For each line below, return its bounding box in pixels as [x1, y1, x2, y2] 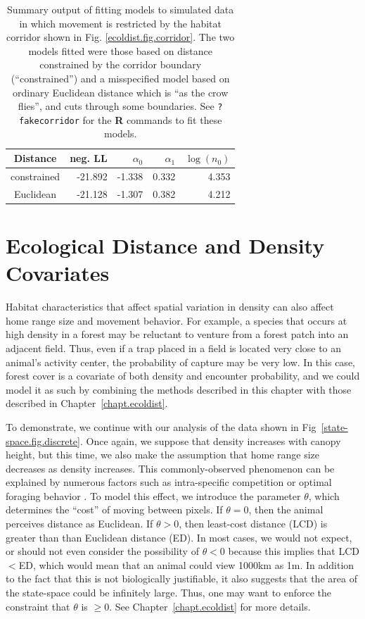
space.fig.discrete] [6, 433, 80, 448]
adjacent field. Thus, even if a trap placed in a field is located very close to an [6, 340, 342, 355]
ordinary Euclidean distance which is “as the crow [13, 85, 229, 99]
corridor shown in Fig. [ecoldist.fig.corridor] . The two [6, 30, 235, 44]
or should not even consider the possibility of [6, 544, 199, 558]
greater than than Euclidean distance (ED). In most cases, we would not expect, [6, 530, 352, 544]
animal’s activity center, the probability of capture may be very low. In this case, [6, 354, 355, 369]
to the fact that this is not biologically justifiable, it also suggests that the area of [6, 571, 357, 586]
